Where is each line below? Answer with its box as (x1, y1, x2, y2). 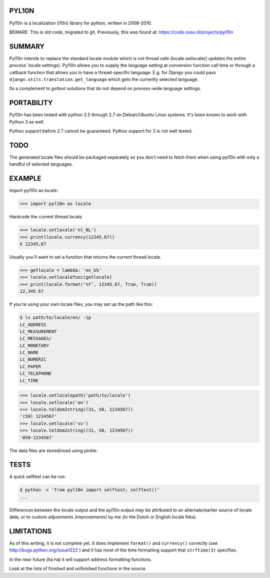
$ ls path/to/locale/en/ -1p (19, 315, 91, 320)
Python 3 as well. (9, 119, 45, 125)
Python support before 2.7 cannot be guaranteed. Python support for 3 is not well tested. (9, 128, 193, 134)
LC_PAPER (19, 363, 41, 369)
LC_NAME (19, 350, 38, 355)
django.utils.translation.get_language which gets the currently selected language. (9, 76, 198, 82)
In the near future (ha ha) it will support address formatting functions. (9, 556, 152, 562)
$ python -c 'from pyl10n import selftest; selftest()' (19, 487, 160, 493)
